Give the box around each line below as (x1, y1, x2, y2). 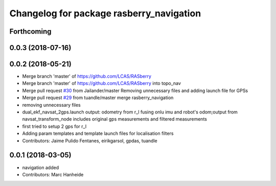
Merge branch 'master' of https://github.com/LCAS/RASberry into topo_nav (22, 80, 181, 86)
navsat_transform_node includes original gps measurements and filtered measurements (22, 116, 207, 122)
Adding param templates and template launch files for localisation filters (22, 130, 174, 136)
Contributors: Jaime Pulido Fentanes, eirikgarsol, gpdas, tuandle (22, 137, 158, 144)
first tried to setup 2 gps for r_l (22, 123, 87, 129)
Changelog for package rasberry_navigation (9, 8, 201, 19)
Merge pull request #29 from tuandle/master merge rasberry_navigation (22, 95, 174, 101)
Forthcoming (9, 27, 52, 36)
